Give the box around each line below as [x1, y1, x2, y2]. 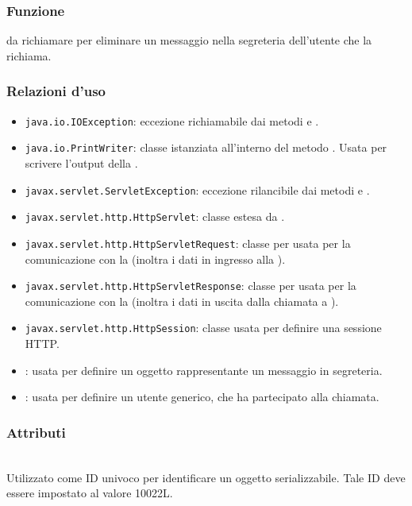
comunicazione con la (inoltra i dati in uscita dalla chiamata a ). [25, 292, 339, 309]
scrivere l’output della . [25, 154, 138, 171]
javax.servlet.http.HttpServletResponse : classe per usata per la [25, 277, 356, 294]
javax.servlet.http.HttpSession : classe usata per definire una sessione [25, 319, 382, 336]
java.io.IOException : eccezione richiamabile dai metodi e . [25, 112, 319, 129]
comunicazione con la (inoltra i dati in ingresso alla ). [25, 250, 286, 267]
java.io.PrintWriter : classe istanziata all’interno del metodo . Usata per [25, 139, 387, 156]
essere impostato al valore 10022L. [6, 485, 173, 501]
